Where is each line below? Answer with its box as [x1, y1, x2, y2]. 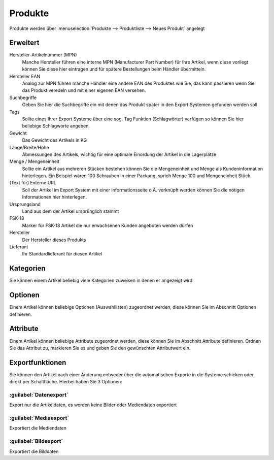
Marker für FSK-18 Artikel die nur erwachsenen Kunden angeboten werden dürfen [22, 222, 193, 228]
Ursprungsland [9, 201, 41, 207]
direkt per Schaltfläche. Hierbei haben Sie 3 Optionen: [9, 379, 123, 385]
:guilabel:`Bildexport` [9, 438, 63, 445]
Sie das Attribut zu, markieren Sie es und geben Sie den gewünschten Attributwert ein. [9, 345, 191, 351]
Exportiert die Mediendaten [9, 425, 67, 431]
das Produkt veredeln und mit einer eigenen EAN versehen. [22, 87, 146, 93]
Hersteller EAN [9, 73, 41, 79]
